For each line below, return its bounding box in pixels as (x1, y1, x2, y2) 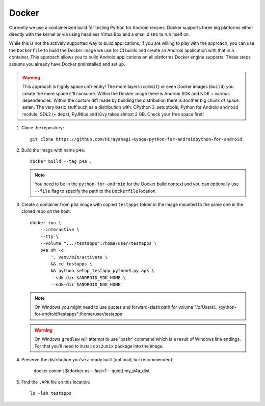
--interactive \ (40, 227, 79, 232)
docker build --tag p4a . (30, 159, 93, 164)
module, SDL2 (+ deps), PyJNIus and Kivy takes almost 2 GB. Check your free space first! (22, 111, 204, 117)
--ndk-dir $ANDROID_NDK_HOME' (51, 282, 124, 288)
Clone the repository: (21, 125, 64, 131)
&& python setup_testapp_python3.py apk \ (51, 268, 155, 274)
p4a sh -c (40, 247, 64, 253)
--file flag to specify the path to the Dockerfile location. (34, 188, 157, 194)
